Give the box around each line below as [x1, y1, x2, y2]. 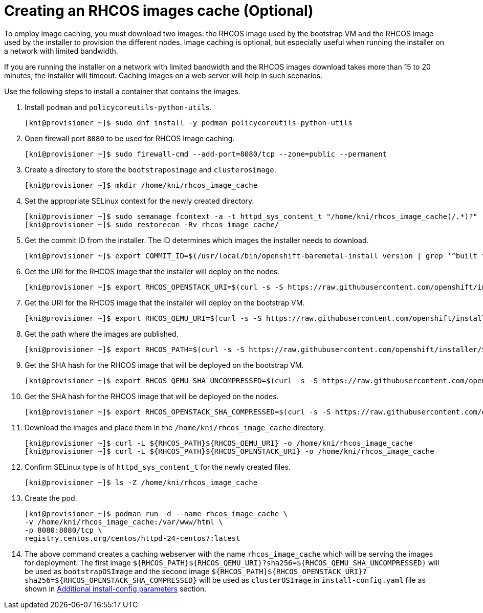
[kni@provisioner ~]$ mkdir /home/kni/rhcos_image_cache [25, 181, 258, 189]
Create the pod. [25, 493, 77, 502]
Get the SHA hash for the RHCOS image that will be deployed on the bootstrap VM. [25, 360, 304, 369]
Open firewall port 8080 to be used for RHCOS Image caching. [25, 134, 235, 143]
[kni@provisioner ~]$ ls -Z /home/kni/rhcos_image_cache [25, 478, 258, 487]
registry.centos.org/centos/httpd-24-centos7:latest [25, 534, 240, 542]
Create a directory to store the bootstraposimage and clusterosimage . [25, 165, 276, 174]
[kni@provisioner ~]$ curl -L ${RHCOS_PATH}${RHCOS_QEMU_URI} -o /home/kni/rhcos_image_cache [25, 439, 413, 447]
